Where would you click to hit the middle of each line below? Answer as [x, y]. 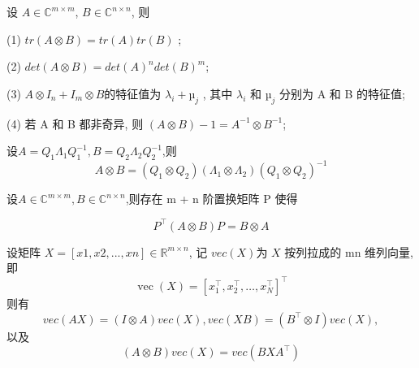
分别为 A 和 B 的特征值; [342, 93]
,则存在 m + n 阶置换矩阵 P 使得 [212, 199]
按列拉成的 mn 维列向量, [349, 251]
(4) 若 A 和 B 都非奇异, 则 [75, 123]
